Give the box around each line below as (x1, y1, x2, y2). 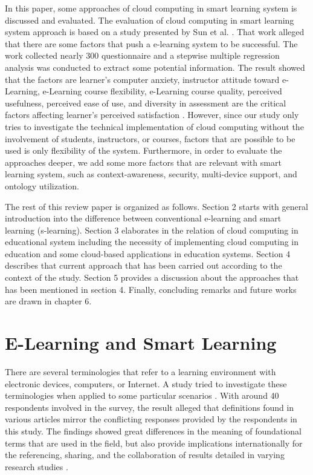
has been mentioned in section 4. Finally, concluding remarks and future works (5, 283, 297, 295)
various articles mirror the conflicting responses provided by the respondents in (5, 413, 297, 425)
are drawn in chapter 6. (5, 295, 92, 307)
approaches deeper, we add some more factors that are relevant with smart (5, 156, 282, 168)
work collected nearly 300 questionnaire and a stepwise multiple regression (5, 49, 280, 62)
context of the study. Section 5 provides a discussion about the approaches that (5, 271, 299, 284)
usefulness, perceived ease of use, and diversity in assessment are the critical (5, 96, 286, 109)
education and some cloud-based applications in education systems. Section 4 (5, 247, 291, 260)
